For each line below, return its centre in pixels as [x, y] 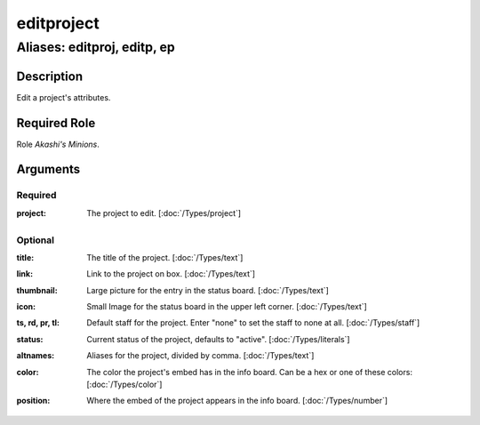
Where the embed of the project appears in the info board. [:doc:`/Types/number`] [237, 401]
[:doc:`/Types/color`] [124, 385]
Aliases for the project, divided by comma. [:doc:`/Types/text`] [200, 356]
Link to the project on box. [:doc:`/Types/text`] [171, 274]
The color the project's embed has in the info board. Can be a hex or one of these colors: [250, 372]
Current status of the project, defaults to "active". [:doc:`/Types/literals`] [218, 339]
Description [50, 76]
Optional [36, 240]
